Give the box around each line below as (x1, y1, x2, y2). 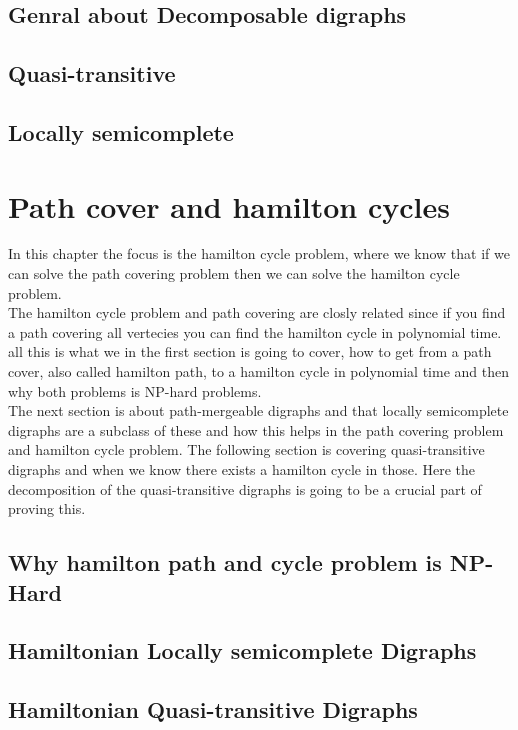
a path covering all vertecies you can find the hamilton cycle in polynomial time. (8, 321, 502, 342)
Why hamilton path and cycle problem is (8, 547, 442, 578)
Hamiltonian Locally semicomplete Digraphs (8, 635, 477, 666)
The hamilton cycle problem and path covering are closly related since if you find (8, 302, 506, 323)
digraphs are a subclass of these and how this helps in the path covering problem (8, 419, 504, 440)
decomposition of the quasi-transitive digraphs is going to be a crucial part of (8, 478, 482, 499)
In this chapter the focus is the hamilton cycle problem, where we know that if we (8, 243, 510, 264)
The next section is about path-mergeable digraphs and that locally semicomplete (8, 400, 509, 421)
